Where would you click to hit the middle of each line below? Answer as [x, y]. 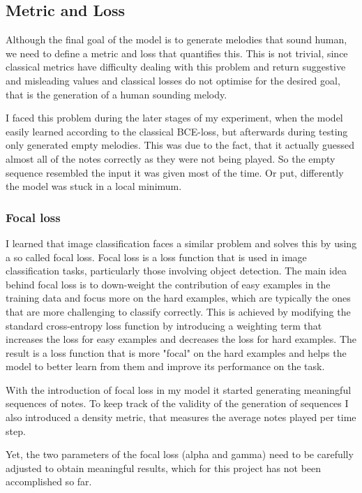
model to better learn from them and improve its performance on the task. [165, 366]
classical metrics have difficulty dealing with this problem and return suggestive [176, 67]
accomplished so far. [49, 481]
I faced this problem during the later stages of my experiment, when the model [174, 118]
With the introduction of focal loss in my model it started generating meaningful [179, 389]
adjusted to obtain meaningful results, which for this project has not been [164, 468]
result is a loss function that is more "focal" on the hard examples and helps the [176, 352]
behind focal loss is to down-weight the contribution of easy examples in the [168, 284]
